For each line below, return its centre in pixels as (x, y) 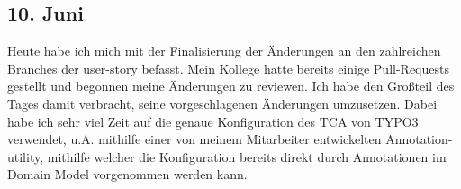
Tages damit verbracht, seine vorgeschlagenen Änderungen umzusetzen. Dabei (222, 103)
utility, (26, 156)
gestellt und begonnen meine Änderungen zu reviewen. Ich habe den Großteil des (231, 86)
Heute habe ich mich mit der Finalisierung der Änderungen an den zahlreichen (224, 51)
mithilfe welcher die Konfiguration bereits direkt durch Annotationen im (247, 156)
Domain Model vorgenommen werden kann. (127, 174)
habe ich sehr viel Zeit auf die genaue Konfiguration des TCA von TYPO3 (213, 121)
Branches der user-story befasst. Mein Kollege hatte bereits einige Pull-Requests (228, 68)
